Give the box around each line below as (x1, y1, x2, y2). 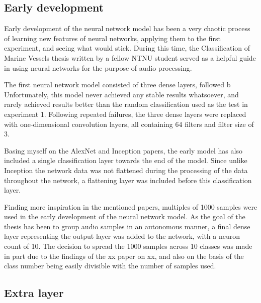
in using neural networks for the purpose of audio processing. (4, 62, 192, 73)
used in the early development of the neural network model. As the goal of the (4, 211, 245, 222)
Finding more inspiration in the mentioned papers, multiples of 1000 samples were (4, 201, 257, 212)
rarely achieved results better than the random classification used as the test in (4, 99, 248, 109)
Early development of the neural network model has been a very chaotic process (4, 23, 250, 34)
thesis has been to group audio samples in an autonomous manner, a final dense (4, 221, 250, 231)
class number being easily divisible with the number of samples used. (4, 260, 216, 271)
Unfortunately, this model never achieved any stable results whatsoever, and (4, 89, 239, 99)
